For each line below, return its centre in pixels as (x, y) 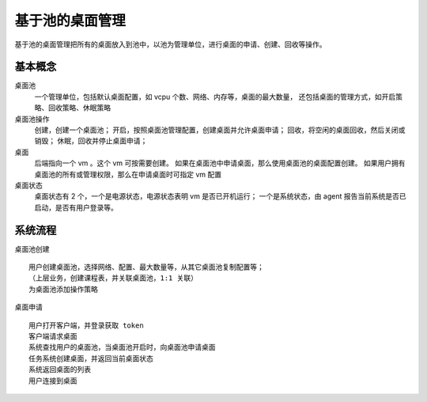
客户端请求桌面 (53, 336)
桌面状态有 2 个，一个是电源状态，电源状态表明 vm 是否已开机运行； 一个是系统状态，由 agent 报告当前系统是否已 (220, 196)
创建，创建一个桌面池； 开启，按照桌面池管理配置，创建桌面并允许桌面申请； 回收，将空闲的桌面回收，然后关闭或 (220, 130)
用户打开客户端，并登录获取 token (86, 325)
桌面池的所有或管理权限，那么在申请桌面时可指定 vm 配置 (128, 174)
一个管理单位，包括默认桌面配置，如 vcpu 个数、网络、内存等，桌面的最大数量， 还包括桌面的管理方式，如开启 (215, 97)
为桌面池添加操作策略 (63, 289)
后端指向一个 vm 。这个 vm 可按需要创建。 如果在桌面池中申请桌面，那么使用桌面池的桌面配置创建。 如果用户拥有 (220, 163)
